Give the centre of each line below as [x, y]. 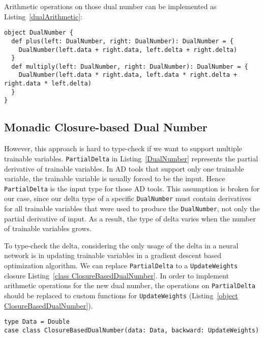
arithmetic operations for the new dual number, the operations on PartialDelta [130, 285]
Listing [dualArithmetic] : [43, 16]
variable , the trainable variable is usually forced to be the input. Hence [115, 178]
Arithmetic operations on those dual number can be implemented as [110, 6]
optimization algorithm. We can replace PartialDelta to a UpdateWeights [121, 265]
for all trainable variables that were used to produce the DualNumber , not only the [132, 208]
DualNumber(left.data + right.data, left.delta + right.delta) [128, 50]
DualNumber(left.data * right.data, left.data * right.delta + [128, 75]
